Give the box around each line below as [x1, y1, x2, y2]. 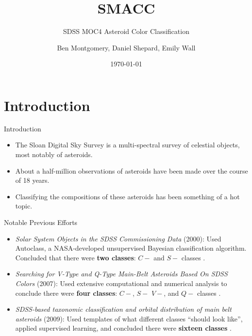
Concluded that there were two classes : [15, 252, 136, 262]
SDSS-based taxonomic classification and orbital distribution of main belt [15, 304, 232, 314]
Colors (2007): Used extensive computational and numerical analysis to [15, 278, 227, 288]
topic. [15, 201, 33, 211]
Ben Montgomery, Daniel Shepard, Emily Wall [57, 42, 196, 52]
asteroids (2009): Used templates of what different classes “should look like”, [15, 313, 243, 323]
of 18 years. [15, 175, 50, 185]
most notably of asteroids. [15, 149, 93, 160]
